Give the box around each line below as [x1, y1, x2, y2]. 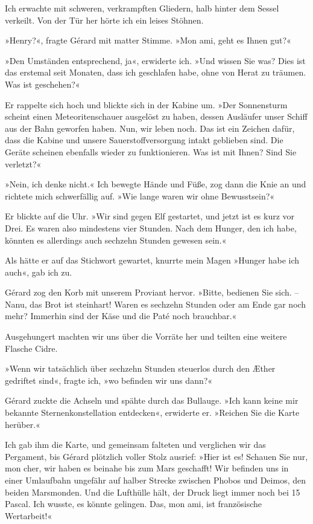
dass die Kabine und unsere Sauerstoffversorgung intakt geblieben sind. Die [5, 134, 283, 146]
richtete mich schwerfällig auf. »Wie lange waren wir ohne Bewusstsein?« [5, 189, 275, 202]
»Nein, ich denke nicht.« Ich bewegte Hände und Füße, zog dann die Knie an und [5, 178, 306, 190]
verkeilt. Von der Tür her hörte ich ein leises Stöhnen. [5, 13, 204, 26]
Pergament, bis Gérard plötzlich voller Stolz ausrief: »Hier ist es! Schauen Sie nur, [5, 450, 308, 462]
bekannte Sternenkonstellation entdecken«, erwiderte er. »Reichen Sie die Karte [5, 406, 300, 419]
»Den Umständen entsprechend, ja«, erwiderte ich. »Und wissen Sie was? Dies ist [5, 54, 306, 66]
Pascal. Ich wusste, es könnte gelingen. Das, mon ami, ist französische [5, 497, 262, 510]
